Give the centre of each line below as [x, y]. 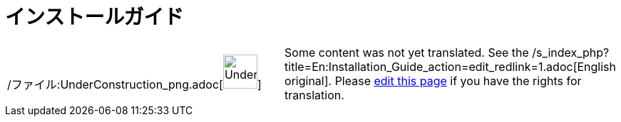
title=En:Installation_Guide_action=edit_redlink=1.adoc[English [450, 66]
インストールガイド [94, 17]
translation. [314, 95]
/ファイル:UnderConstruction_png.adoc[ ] [134, 85]
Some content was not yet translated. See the [407, 52]
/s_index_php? [571, 52]
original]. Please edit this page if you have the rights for [433, 81]
